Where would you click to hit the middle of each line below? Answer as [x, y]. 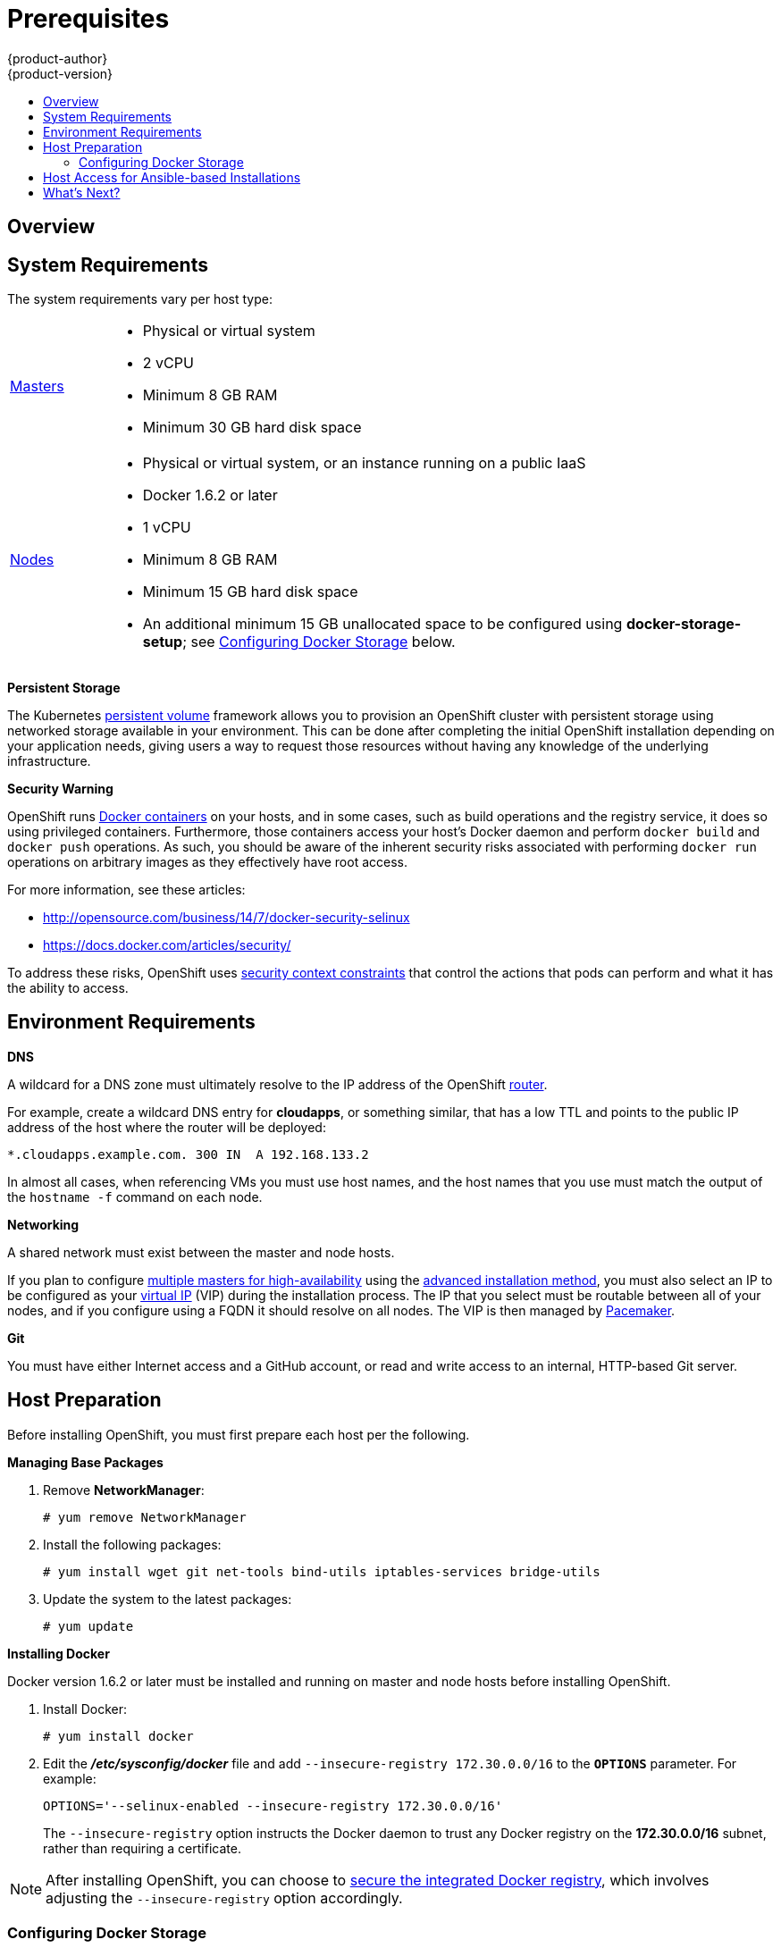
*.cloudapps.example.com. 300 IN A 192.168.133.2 [188, 1154]
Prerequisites [88, 19]
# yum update [88, 1626]
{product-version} [60, 73]
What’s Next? [82, 192]
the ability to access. [68, 988]
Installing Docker [59, 1653]
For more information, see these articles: [126, 890]
